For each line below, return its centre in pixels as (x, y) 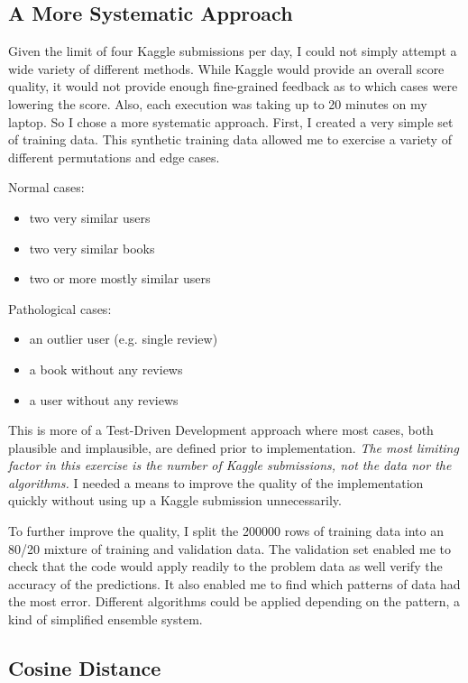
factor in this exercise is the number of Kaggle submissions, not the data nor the (230, 465)
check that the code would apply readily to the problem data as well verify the (225, 566)
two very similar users (90, 217)
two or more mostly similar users (120, 278)
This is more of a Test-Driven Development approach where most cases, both (221, 430)
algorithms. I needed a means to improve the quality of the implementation (216, 482)
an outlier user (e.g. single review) (124, 339)
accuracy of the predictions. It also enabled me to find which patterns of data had (234, 583)
